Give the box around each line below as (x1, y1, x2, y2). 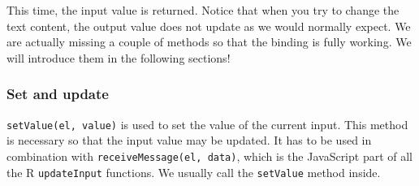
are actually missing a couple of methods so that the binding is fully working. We (6, 33, 412, 50)
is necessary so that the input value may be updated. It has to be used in (6, 132, 372, 149)
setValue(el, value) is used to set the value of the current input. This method (6, 115, 408, 132)
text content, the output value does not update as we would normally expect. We (6, 17, 411, 34)
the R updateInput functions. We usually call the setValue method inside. (6, 163, 381, 180)
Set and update (6, 84, 109, 104)
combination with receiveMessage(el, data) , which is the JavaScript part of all (6, 147, 413, 164)
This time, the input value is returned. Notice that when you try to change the (6, 2, 400, 18)
